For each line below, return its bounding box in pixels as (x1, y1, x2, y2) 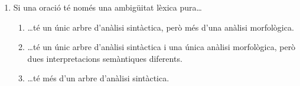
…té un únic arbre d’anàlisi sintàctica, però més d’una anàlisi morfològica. (27, 21, 294, 33)
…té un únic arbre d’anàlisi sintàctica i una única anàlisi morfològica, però (27, 41, 296, 53)
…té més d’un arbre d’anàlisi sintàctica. (27, 72, 169, 84)
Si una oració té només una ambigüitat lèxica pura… (13, 1, 202, 13)
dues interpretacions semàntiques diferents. (27, 52, 182, 64)
